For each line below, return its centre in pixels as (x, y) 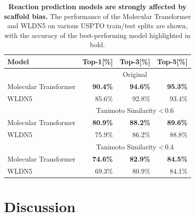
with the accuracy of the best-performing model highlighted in (97, 35)
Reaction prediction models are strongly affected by (97, 6)
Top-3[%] (135, 61)
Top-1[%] (97, 61)
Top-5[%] (172, 61)
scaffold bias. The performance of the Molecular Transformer (97, 16)
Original (135, 74)
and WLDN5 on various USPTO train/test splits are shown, (97, 26)
